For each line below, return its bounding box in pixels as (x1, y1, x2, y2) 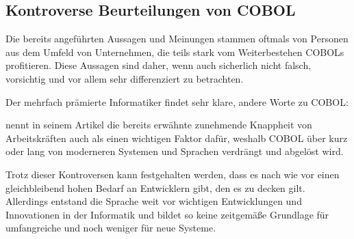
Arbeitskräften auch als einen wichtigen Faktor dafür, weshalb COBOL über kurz (5, 130, 348, 145)
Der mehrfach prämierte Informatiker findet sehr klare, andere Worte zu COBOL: (5, 94, 349, 109)
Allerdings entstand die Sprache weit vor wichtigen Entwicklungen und (5, 194, 302, 208)
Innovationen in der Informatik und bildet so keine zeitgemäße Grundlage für (5, 207, 329, 221)
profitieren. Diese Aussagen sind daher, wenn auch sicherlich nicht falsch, (5, 58, 312, 72)
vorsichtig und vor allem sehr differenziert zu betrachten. (5, 71, 244, 85)
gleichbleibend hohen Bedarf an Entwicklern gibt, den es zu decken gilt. (5, 180, 305, 195)
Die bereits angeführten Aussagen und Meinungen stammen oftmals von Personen (5, 31, 349, 46)
